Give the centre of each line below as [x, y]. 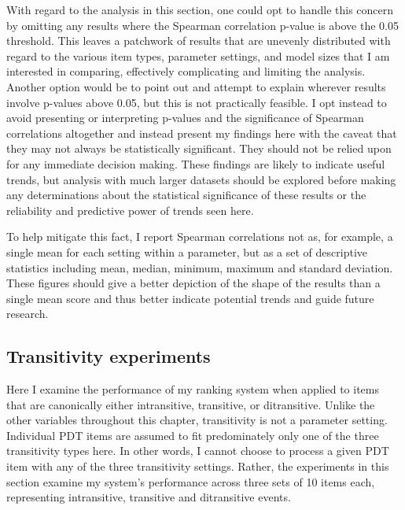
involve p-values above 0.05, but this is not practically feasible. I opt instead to [197, 102]
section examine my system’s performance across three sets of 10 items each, [191, 481]
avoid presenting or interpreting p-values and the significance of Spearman [185, 118]
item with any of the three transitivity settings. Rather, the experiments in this [198, 466]
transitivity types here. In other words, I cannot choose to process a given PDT [198, 451]
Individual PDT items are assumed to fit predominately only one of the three [193, 435]
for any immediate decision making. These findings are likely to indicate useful [196, 163]
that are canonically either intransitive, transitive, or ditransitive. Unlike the [191, 404]
